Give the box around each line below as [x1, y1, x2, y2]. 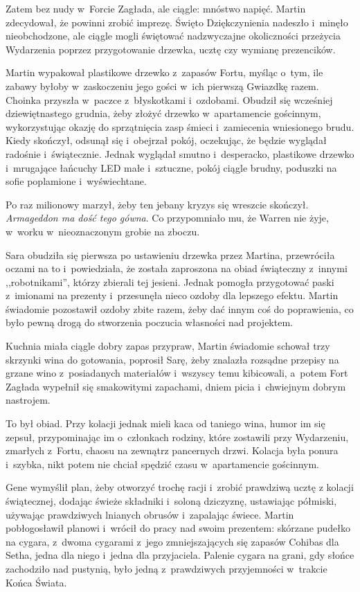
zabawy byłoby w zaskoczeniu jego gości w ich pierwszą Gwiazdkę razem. [6, 78, 319, 93]
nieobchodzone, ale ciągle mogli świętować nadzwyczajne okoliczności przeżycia [6, 28, 341, 43]
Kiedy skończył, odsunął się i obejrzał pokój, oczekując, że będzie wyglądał [6, 133, 327, 147]
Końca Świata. [6, 575, 67, 589]
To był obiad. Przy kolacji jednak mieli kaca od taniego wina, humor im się [6, 416, 325, 431]
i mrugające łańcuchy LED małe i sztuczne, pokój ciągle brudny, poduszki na [6, 160, 337, 174]
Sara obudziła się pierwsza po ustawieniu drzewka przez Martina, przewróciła [6, 247, 335, 262]
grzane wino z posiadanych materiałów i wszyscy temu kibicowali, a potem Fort [6, 366, 348, 380]
